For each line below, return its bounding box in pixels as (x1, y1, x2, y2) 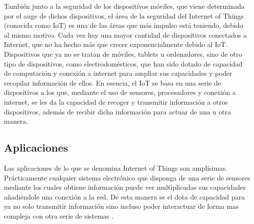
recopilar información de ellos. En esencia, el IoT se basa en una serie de (4, 77, 221, 88)
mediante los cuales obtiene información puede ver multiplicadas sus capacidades (4, 182, 246, 192)
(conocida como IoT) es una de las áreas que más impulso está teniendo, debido (4, 20, 243, 30)
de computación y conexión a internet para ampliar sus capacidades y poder (4, 68, 232, 78)
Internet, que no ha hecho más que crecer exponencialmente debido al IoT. (4, 39, 228, 49)
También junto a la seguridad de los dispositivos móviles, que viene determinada (4, 1, 245, 11)
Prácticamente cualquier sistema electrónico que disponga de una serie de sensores (4, 172, 251, 182)
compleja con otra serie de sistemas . (4, 210, 114, 221)
